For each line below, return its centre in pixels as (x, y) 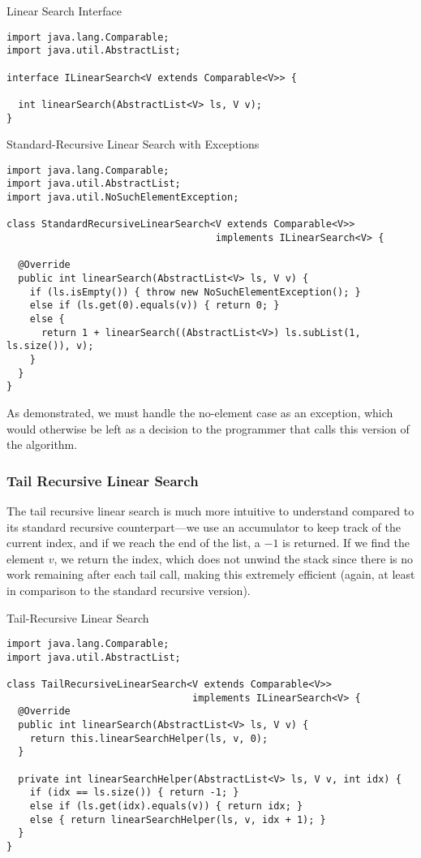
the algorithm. (42, 444)
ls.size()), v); (50, 346)
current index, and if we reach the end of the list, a (133, 543)
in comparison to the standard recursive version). (129, 590)
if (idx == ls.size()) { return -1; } (134, 793)
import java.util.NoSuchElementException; (123, 198)
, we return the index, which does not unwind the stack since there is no (234, 558)
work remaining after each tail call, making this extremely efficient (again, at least (211, 574)
